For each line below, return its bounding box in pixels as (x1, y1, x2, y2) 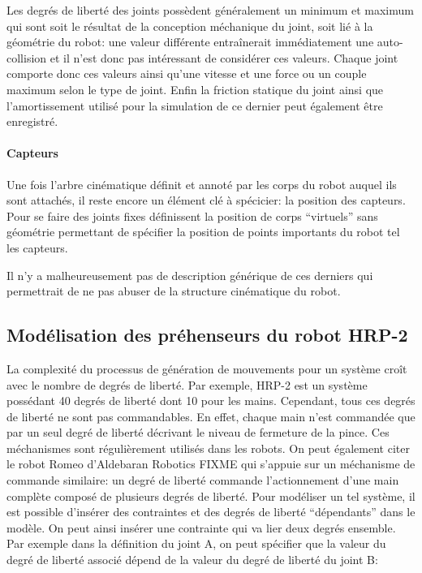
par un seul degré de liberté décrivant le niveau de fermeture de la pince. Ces (6, 424, 390, 441)
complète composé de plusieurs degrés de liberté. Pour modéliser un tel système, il (6, 487, 416, 504)
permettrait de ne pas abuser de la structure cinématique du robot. (6, 282, 341, 299)
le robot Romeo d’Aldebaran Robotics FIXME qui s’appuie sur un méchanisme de (6, 455, 416, 472)
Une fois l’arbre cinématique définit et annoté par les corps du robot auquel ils (6, 175, 397, 192)
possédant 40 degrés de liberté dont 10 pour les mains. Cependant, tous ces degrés (6, 392, 416, 409)
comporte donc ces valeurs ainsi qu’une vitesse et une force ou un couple (6, 65, 367, 82)
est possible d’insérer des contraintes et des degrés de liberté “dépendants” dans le (6, 503, 416, 520)
